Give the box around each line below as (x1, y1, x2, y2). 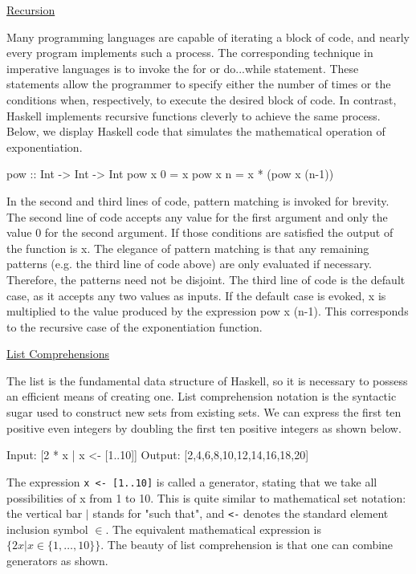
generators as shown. (6, 552, 108, 568)
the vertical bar (6, 505, 83, 522)
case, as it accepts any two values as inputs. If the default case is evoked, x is (6, 287, 386, 303)
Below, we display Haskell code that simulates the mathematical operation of (6, 123, 385, 140)
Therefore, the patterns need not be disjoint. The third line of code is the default (6, 271, 406, 287)
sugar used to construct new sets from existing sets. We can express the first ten (6, 404, 402, 421)
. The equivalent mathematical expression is (105, 520, 322, 537)
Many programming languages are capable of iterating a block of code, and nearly (6, 28, 410, 45)
